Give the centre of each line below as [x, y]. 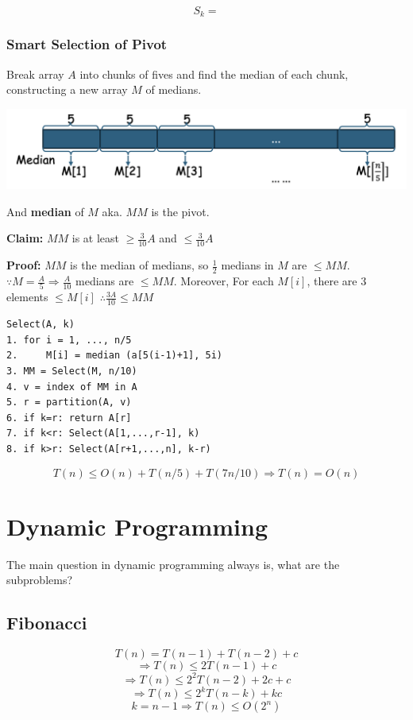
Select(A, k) [41, 325]
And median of [45, 211]
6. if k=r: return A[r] [69, 418]
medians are [105, 281]
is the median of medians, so [139, 265]
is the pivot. [180, 211]
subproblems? [40, 580]
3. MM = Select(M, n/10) [72, 372]
